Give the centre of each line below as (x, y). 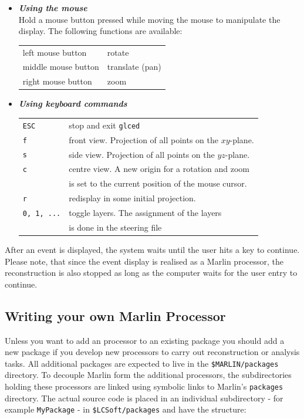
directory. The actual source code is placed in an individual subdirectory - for (144, 398)
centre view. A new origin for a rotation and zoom (159, 169)
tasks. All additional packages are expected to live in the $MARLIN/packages (142, 363)
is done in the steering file (115, 227)
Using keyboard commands (73, 104)
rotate (118, 52)
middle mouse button (61, 67)
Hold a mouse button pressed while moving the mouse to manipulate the (149, 19)
